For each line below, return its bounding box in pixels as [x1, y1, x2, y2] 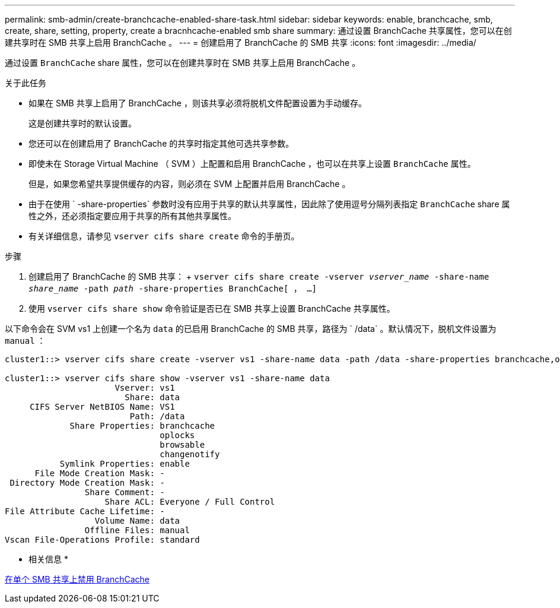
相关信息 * [28, 554, 68, 564]
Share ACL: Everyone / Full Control [104, 497, 275, 506]
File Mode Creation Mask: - [34, 468, 165, 478]
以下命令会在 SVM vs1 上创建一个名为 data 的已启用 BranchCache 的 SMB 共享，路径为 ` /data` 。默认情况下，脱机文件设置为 [5, 324, 497, 334]
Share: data [125, 392, 180, 402]
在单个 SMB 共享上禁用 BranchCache [5, 574, 149, 584]
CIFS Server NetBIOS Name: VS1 [30, 402, 175, 411]
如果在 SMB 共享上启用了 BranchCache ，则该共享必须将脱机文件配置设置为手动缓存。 [28, 98, 367, 108]
